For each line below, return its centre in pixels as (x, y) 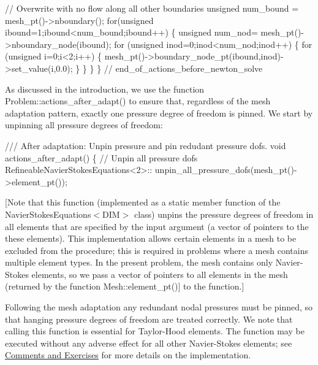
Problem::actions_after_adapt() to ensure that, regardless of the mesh (138, 101)
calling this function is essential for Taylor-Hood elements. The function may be (155, 331)
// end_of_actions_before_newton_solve (183, 68)
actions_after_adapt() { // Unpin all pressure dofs (101, 157)
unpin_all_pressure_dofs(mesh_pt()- (226, 170)
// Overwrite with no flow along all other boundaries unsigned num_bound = (152, 8)
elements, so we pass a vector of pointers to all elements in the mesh (160, 274)
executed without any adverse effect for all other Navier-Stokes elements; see (149, 343)
